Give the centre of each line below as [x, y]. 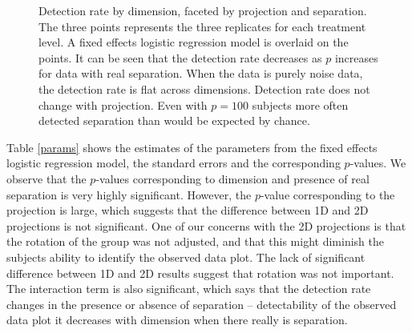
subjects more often [300, 104]
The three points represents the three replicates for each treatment [202, 26]
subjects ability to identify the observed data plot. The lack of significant [186, 257]
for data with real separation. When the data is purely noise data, [201, 73]
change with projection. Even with [123, 104]
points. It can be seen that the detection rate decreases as [180, 57]
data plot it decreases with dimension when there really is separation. [177, 320]
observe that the [46, 178]
